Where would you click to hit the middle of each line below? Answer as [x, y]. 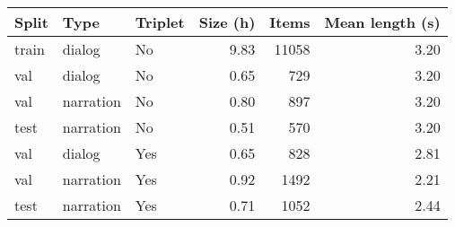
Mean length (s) [382, 22]
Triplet [160, 22]
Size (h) [227, 22]
